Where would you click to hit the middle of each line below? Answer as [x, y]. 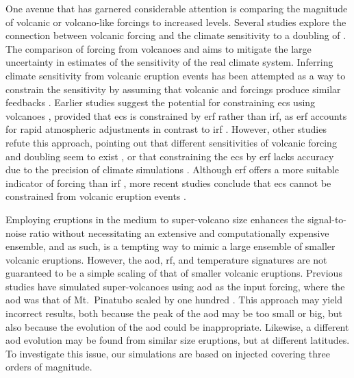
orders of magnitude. [49, 367]
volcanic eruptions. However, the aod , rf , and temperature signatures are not [166, 259]
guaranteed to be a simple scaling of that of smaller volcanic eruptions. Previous [174, 273]
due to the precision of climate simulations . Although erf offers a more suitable [173, 169]
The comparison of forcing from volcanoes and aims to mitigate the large [159, 48]
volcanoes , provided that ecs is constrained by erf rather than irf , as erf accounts [176, 115]
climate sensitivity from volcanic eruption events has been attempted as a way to [176, 75]
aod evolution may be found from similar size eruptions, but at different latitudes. [178, 340]
